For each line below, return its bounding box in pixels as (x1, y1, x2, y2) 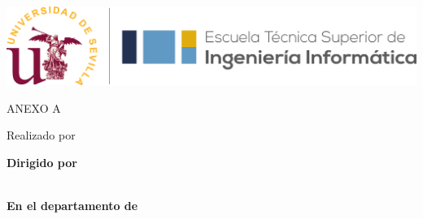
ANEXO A (7, 99, 61, 116)
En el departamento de (7, 196, 138, 213)
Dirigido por (7, 153, 77, 170)
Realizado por (7, 127, 76, 144)
